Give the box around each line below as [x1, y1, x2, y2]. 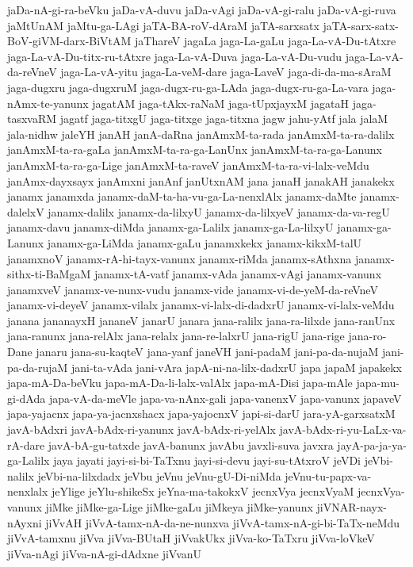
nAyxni [7, 514, 42, 531]
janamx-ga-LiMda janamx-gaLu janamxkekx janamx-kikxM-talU [47, 234, 362, 251]
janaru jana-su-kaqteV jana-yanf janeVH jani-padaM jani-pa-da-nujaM [36, 343, 379, 360]
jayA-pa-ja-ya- [337, 436, 407, 453]
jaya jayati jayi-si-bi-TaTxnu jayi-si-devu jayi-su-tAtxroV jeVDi [53, 452, 361, 469]
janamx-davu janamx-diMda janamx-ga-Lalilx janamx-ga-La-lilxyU [7, 219, 334, 236]
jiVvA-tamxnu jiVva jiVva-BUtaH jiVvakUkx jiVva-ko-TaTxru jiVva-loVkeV [7, 530, 375, 546]
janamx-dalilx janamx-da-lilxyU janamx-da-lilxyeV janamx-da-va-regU [48, 203, 390, 220]
